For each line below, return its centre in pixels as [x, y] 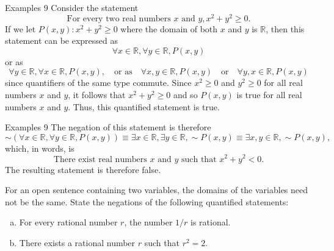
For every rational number [68, 222]
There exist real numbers [100, 159]
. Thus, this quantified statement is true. [144, 106]
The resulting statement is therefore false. [83, 169]
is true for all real [269, 95]
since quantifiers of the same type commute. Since [98, 83]
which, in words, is [40, 148]
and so [185, 95]
